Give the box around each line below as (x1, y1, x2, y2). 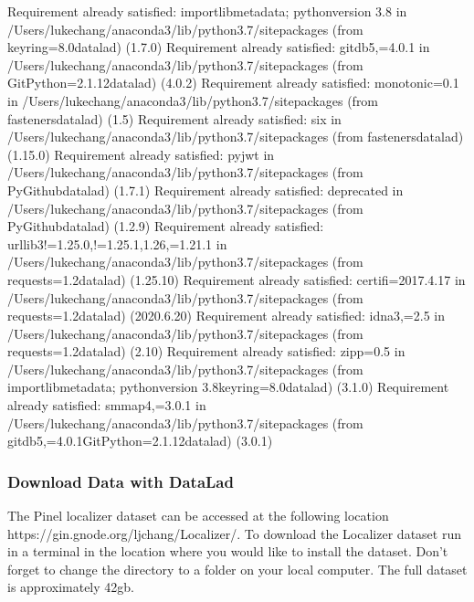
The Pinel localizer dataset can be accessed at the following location (7, 506, 389, 525)
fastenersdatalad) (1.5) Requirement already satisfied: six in (7, 109, 342, 128)
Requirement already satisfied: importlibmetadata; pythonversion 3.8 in (7, 2, 407, 20)
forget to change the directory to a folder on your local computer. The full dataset (7, 559, 468, 578)
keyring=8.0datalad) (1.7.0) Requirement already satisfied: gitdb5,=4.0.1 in (7, 37, 430, 57)
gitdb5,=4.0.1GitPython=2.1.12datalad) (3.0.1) (7, 431, 273, 450)
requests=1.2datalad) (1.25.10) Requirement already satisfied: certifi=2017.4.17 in (7, 269, 466, 289)
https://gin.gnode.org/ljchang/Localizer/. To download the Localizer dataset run (7, 523, 461, 543)
